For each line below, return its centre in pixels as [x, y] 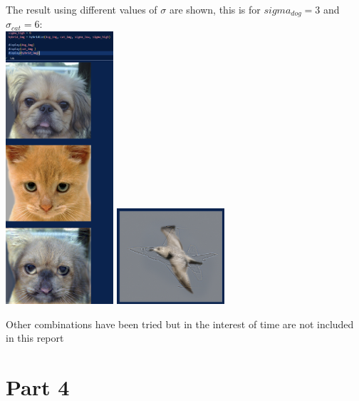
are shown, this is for [215, 9]
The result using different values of [82, 9]
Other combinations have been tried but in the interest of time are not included [180, 324]
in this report [35, 338]
